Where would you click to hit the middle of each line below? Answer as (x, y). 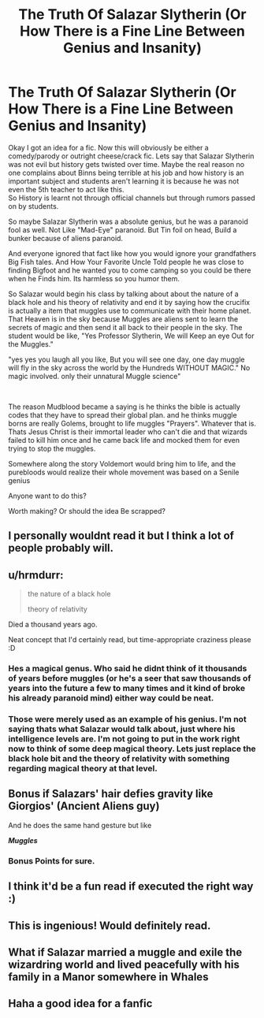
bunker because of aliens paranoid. (66, 238)
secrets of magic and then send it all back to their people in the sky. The (125, 327)
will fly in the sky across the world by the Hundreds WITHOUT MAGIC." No (129, 367)
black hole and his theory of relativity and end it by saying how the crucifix (129, 302)
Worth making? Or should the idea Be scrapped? (87, 511)
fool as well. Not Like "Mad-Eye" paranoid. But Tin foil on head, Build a (123, 229)
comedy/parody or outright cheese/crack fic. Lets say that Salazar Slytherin (131, 156)
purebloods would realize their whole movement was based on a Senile (124, 472)
